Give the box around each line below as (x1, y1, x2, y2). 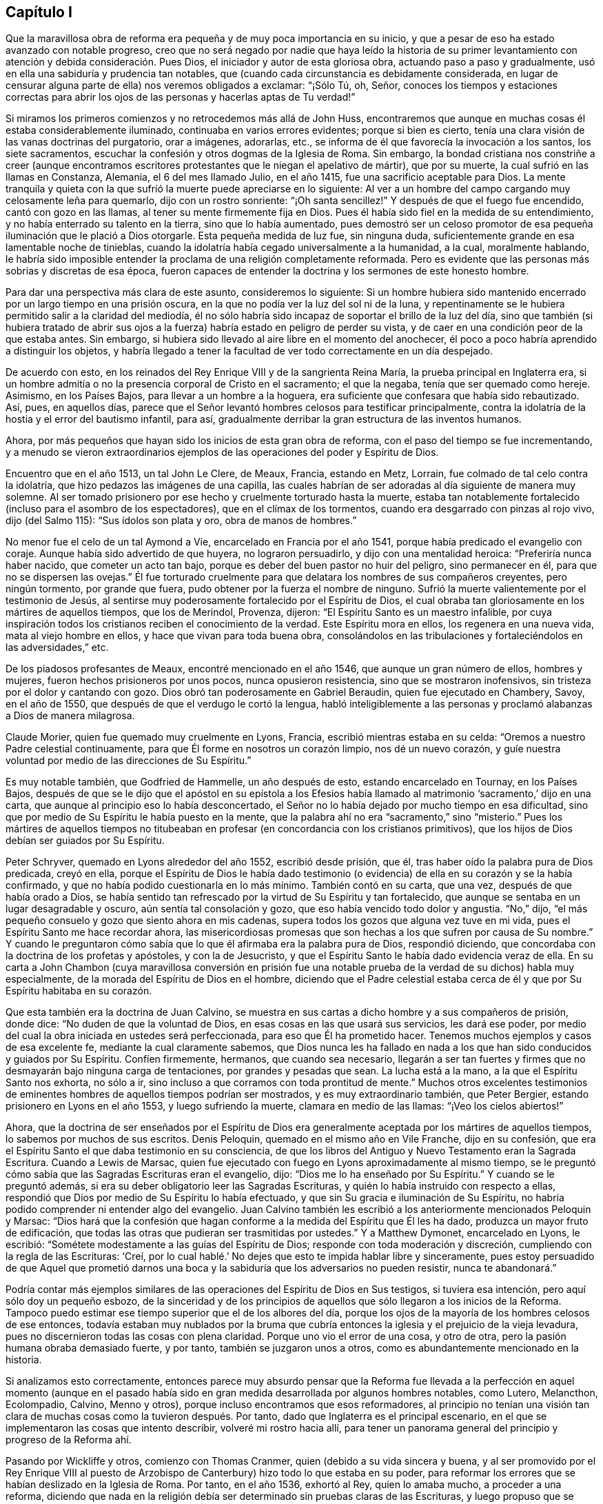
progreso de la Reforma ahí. (6, 1434, 132, 1446)
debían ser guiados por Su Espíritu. (6, 834, 165, 847)
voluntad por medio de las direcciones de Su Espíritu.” (6, 754, 252, 767)
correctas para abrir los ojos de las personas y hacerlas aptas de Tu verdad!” (6, 91, 356, 103)
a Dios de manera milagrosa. (6, 710, 135, 722)
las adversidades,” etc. (6, 641, 109, 654)
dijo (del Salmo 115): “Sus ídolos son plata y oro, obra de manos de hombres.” (6, 514, 357, 527)
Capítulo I (6, 3, 72, 21)
